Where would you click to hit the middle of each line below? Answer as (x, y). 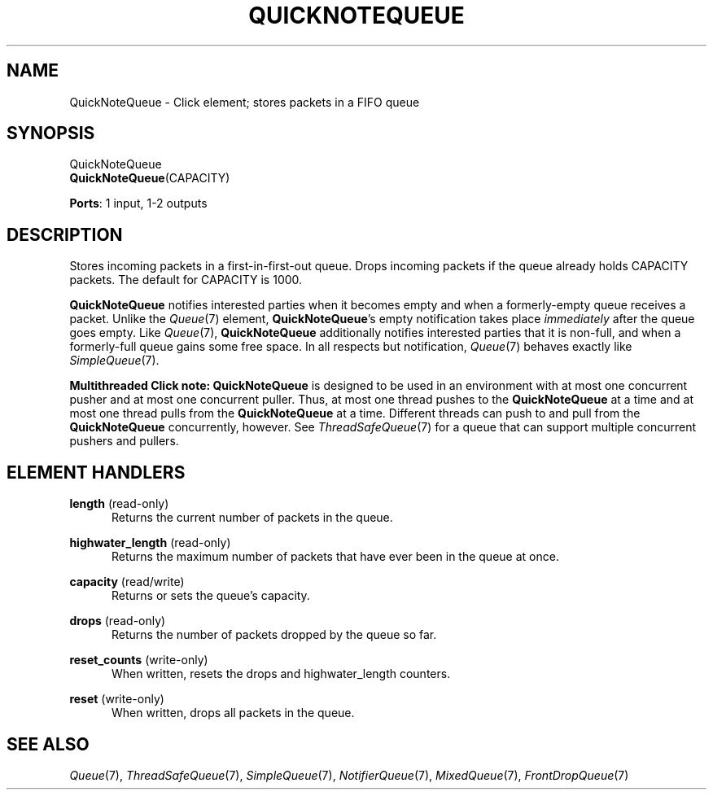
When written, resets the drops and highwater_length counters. (281, 674)
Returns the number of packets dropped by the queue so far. (274, 635)
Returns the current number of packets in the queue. (252, 518)
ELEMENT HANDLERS (96, 472)
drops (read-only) (118, 621)
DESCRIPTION (65, 234)
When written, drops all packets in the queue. (233, 713)
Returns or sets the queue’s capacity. (211, 596)
